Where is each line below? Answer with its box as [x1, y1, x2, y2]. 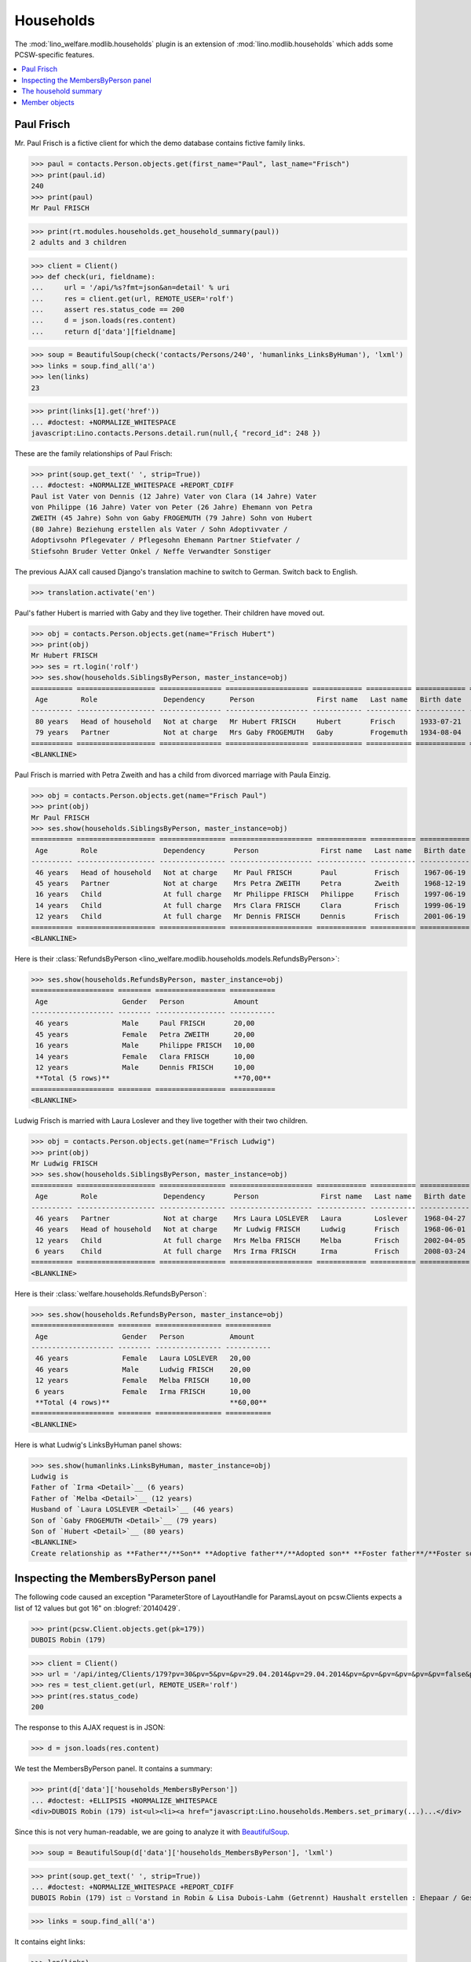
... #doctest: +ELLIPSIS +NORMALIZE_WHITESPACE [31, 1796, 217, 1805]
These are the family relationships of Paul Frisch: [14, 448, 173, 458]
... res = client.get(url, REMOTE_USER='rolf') [31, 294, 235, 303]
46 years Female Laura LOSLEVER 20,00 [35, 1354, 251, 1363]
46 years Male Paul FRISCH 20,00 [35, 1019, 255, 1028]
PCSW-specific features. [14, 49, 95, 59]
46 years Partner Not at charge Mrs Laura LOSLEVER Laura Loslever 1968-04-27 [35, 1213, 466, 1223]
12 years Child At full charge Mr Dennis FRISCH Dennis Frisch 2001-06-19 [35, 912, 466, 921]
